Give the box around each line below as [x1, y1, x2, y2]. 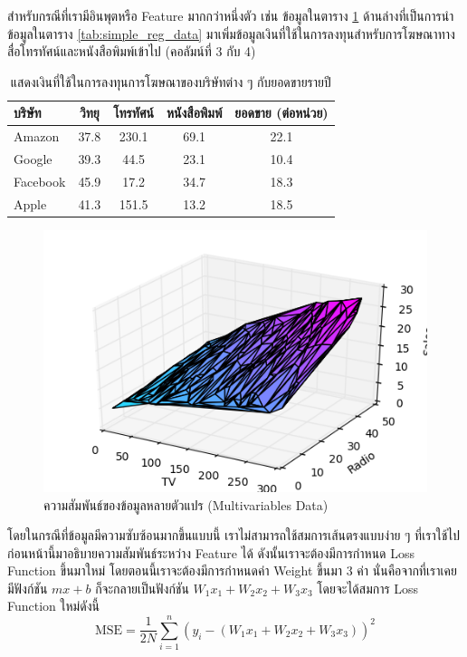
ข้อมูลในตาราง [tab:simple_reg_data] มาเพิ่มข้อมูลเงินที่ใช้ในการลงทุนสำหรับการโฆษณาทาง [7, 24, 455, 43]
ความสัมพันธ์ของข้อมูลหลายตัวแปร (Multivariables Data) [43, 495, 329, 514]
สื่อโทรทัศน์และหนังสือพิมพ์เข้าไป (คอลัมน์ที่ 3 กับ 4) [7, 42, 256, 61]
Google [14, 150, 52, 169]
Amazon [14, 127, 60, 146]
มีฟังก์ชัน [7, 578, 48, 597]
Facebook [14, 171, 66, 190]
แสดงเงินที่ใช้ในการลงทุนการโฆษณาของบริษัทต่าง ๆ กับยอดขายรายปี [10, 72, 331, 91]
